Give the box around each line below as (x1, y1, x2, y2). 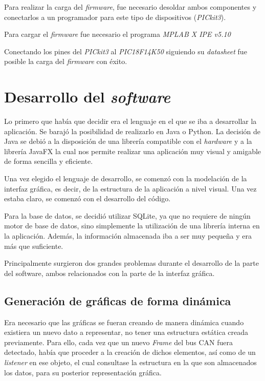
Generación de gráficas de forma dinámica (4, 292, 231, 308)
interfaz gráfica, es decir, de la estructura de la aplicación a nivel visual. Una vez (4, 183, 257, 194)
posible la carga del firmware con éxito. (4, 56, 127, 67)
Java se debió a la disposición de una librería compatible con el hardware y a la (4, 136, 252, 146)
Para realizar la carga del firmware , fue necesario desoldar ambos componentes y (4, 2, 257, 12)
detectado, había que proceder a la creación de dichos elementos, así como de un (4, 347, 256, 357)
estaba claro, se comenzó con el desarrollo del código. (4, 193, 171, 204)
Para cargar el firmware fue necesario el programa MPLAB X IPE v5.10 (4, 29, 231, 39)
